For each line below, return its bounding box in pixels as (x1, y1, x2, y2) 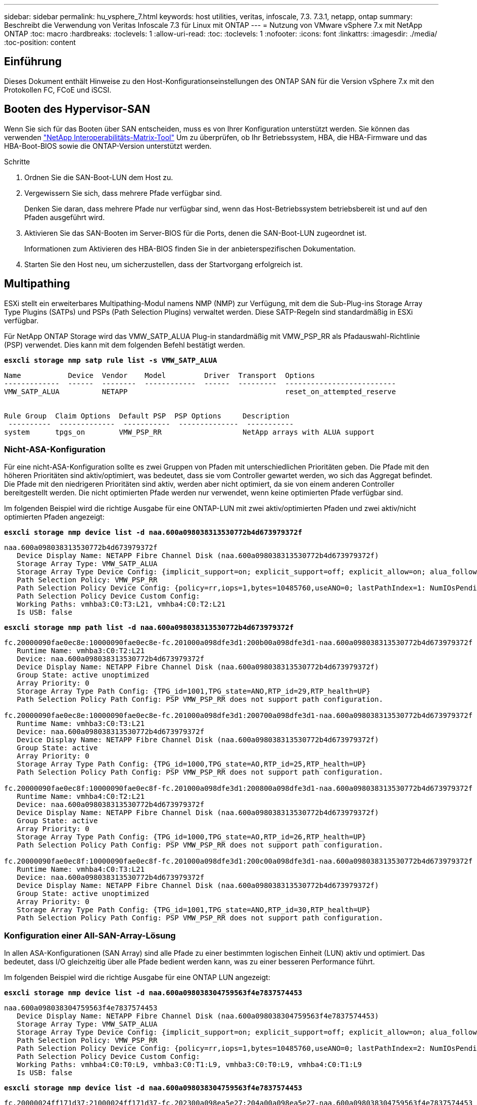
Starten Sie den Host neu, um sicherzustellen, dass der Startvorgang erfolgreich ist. (24, 260, 303, 269)
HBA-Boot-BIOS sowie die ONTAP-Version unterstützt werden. (4, 141, 212, 150)
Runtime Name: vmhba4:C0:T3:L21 (17, 865, 145, 874)
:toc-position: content (4, 38, 76, 47)
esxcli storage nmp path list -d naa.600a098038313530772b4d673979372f (4, 623, 294, 632)
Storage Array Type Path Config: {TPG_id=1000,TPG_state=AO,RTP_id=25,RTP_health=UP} (17, 760, 366, 769)
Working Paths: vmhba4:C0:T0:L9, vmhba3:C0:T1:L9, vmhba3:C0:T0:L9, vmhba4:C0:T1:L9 (17, 1060, 362, 1069)
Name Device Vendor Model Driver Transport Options (4, 371, 315, 379)
